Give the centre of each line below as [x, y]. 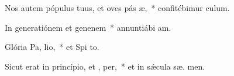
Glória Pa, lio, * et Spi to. [52, 47]
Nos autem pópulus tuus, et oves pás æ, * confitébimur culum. [117, 8]
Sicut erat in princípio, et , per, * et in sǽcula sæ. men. [105, 66]
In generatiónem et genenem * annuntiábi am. [88, 27]
